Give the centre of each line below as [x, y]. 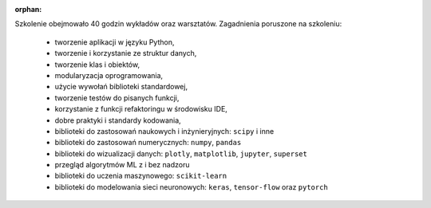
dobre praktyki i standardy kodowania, [118, 120]
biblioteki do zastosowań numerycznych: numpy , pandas [148, 143]
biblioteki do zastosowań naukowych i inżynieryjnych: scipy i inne [164, 131]
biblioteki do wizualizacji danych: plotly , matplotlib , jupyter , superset [181, 153]
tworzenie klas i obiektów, [97, 65]
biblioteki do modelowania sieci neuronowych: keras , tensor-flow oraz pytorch [192, 186]
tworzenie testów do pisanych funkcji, [117, 98]
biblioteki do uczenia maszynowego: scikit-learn [141, 176]
